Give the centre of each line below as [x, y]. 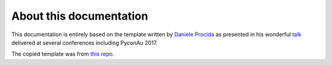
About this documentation [80, 16]
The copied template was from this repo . [63, 54]
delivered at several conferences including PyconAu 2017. [85, 42]
